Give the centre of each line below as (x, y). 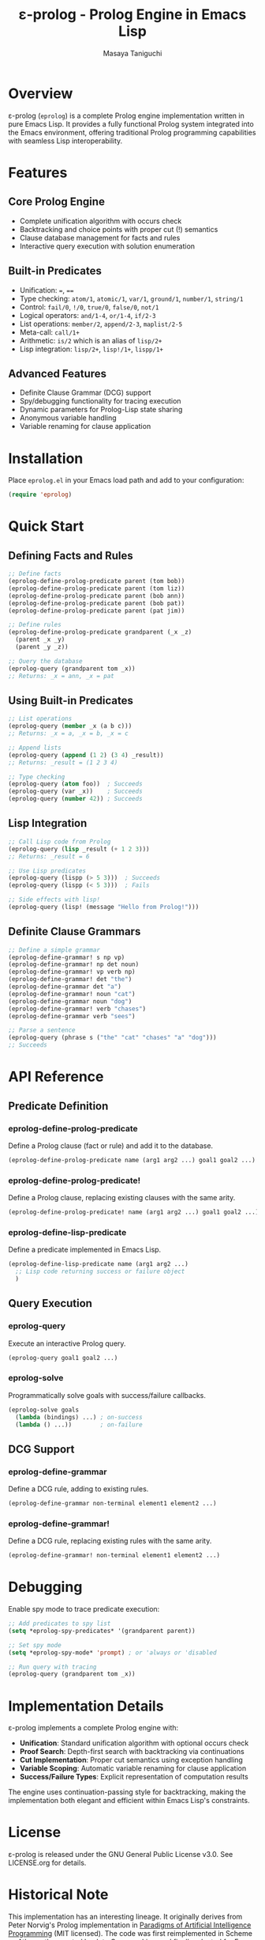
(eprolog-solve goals (44, 1410)
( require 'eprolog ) (40, 495)
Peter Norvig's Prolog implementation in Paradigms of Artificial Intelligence (130, 1925)
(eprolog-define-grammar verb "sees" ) (72, 1016)
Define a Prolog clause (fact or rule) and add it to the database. (111, 1146)
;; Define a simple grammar (54, 950)
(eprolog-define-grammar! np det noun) (74, 964)
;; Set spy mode (35, 1645)
